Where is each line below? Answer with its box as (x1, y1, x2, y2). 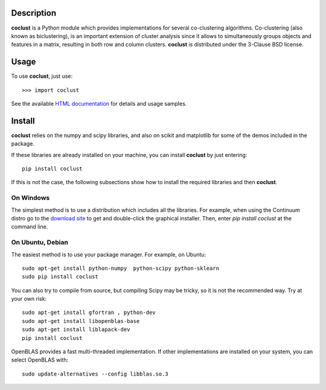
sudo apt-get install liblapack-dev (22, 326, 130, 333)
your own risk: (11, 295, 47, 302)
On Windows (11, 194, 50, 202)
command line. (11, 223, 48, 231)
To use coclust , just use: (11, 72, 73, 80)
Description (11, 8, 57, 18)
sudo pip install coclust (22, 273, 99, 280)
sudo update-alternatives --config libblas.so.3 (22, 370, 168, 377)
